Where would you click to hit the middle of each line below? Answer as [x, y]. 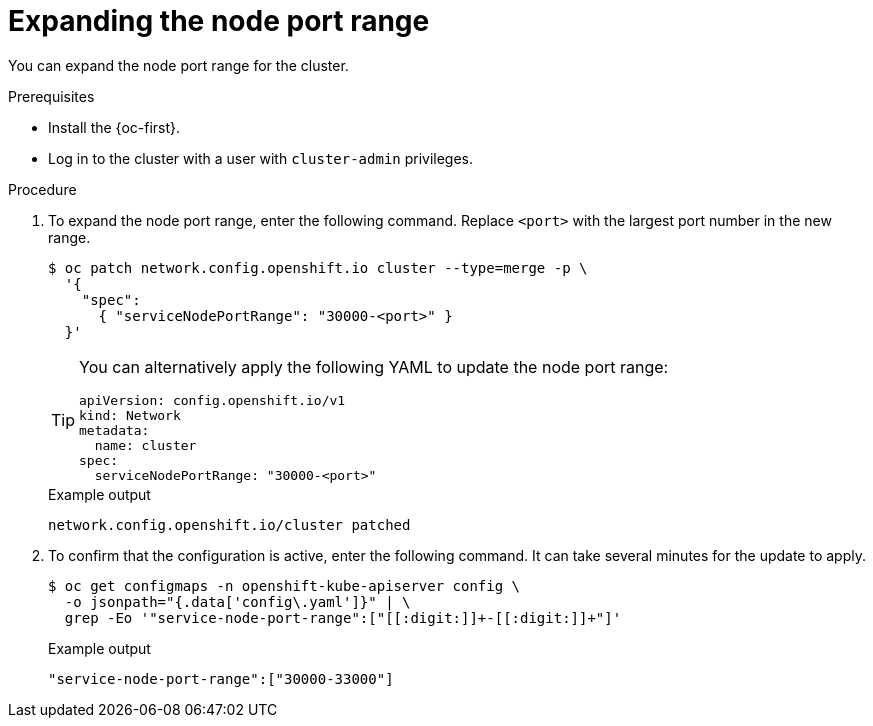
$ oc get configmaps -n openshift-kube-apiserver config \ [284, 585]
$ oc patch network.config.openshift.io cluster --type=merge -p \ [318, 267]
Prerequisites [51, 96]
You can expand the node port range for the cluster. [178, 65]
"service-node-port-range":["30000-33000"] [221, 678]
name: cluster [145, 445]
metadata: [114, 430]
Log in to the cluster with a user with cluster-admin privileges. [261, 158]
